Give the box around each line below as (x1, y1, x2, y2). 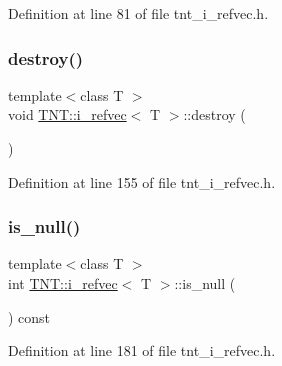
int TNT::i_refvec (8, 273, 118, 293)
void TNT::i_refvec (8, 104, 127, 125)
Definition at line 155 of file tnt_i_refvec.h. (8, 171, 276, 192)
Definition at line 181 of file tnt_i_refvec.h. (8, 340, 276, 361)
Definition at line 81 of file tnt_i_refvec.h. (8, 3, 269, 23)
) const (8, 306, 51, 327)
